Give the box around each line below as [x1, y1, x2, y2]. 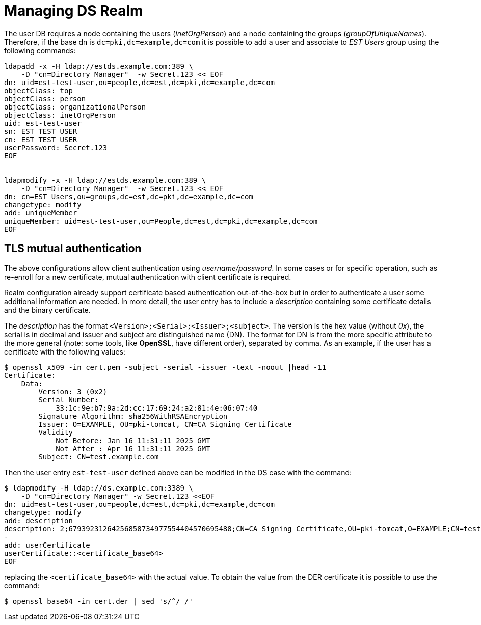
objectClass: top [4, 86, 73, 95]
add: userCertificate [4, 540, 90, 549]
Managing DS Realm [4, 2, 143, 19]
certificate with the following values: [4, 347, 125, 356]
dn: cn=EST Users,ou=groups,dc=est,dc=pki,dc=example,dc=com [4, 192, 253, 201]
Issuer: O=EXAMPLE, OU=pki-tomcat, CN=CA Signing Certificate [38, 420, 292, 428]
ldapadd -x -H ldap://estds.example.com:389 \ [4, 62, 193, 70]
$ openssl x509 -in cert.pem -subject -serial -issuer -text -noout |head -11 [4, 363, 327, 371]
